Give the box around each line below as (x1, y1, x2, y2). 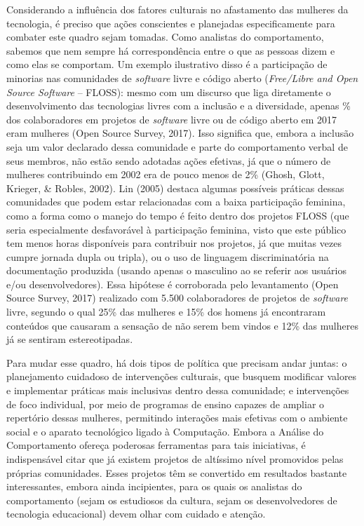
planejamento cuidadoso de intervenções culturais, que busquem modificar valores (6, 369, 357, 384)
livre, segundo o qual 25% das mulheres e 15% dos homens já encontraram (6, 304, 326, 319)
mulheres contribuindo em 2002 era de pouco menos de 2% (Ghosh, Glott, (6, 167, 325, 182)
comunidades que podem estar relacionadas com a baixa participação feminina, (6, 194, 346, 209)
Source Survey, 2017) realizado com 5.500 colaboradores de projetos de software (6, 290, 349, 305)
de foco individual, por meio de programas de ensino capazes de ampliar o (6, 396, 325, 411)
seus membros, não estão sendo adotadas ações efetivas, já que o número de (6, 153, 331, 168)
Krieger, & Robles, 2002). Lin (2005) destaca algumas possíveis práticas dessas (6, 180, 344, 195)
